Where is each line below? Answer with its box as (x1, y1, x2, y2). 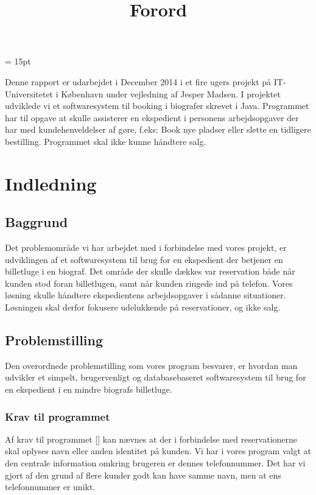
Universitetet (5, 87, 54, 100)
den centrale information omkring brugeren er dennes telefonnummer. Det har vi (5, 457, 306, 469)
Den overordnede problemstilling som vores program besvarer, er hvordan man (5, 359, 298, 371)
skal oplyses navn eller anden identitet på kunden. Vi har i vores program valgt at (5, 444, 311, 457)
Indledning (5, 170, 97, 195)
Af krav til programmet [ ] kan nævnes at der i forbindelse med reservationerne (5, 432, 298, 445)
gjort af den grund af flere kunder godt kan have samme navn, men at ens (5, 468, 281, 481)
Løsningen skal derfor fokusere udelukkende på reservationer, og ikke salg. (5, 301, 281, 314)
